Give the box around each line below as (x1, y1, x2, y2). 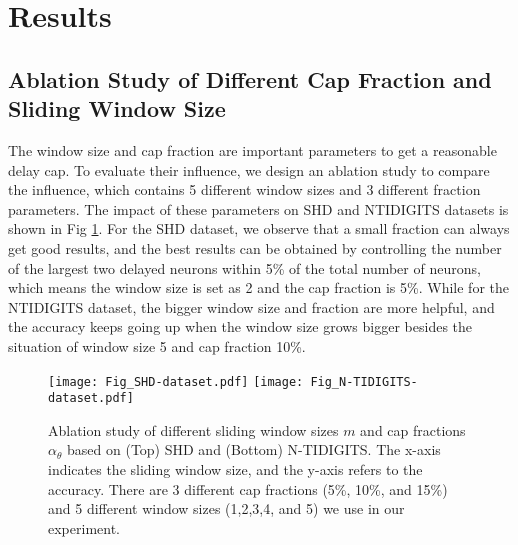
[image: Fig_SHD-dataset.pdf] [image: (48, 374, 304, 389)
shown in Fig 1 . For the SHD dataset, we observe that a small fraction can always (8, 218, 510, 239)
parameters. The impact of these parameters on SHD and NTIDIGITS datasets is (8, 198, 509, 219)
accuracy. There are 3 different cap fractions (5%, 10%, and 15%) (48, 478, 448, 499)
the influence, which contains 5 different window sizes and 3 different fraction (8, 179, 481, 200)
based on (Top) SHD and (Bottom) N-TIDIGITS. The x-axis (67, 439, 441, 460)
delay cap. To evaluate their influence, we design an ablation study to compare (8, 159, 490, 180)
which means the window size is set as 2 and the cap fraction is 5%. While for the (8, 277, 509, 298)
